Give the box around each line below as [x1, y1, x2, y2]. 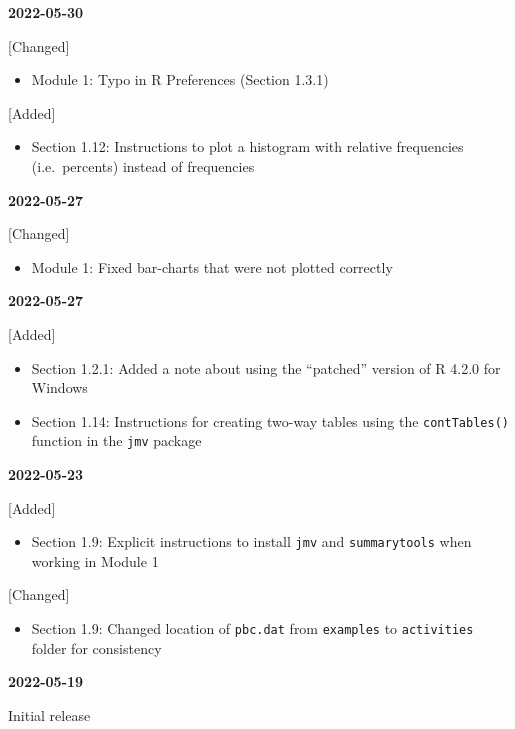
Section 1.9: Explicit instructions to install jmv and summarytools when [31, 531, 472, 552]
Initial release [8, 704, 91, 725]
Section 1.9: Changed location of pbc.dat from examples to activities [31, 618, 474, 639]
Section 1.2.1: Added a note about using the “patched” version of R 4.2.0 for [31, 357, 501, 378]
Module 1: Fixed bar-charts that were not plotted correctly [31, 256, 393, 277]
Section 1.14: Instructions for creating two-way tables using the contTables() [31, 410, 509, 431]
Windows [31, 377, 88, 398]
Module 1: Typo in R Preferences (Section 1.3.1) [31, 69, 329, 90]
